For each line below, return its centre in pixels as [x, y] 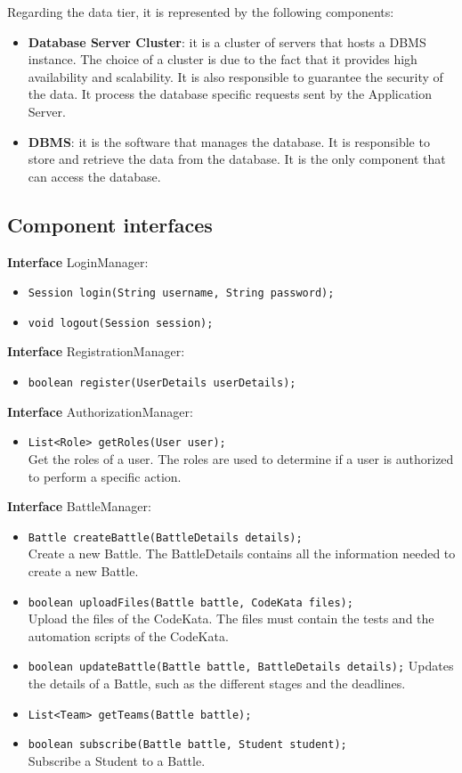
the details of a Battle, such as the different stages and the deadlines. [217, 683]
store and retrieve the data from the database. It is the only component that [237, 159]
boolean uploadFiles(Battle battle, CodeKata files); [190, 602]
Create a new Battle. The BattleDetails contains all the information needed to [242, 553]
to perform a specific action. [105, 476]
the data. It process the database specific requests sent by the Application [230, 94]
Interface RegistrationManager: [96, 351]
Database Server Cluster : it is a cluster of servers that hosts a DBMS [227, 41]
